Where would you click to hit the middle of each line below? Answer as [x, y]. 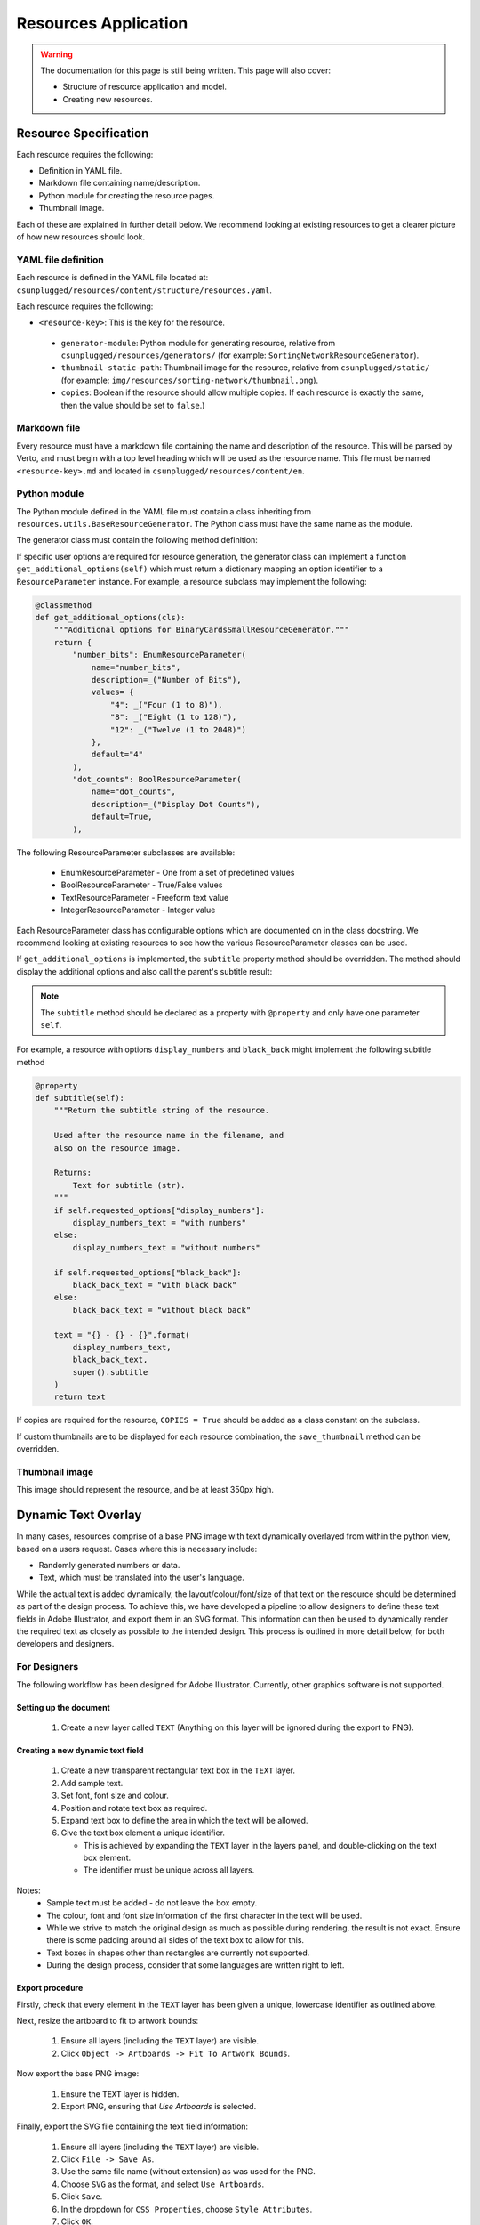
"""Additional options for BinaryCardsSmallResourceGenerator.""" [202, 630]
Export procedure [50, 1988]
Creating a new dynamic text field [80, 1750]
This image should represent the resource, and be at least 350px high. [145, 1490]
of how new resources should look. [81, 237]
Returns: [73, 1173]
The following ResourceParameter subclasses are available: [126, 852]
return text [80, 1397]
